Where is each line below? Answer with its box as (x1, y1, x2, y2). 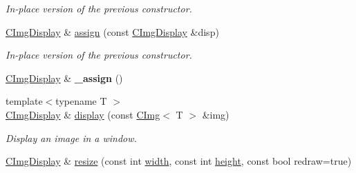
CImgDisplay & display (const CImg (6, 107, 160, 121)
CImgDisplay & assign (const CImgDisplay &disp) (6, 24, 219, 39)
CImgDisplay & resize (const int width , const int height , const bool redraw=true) (6, 154, 352, 168)
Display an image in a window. (6, 130, 137, 145)
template (6, 94, 43, 108)
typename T (55, 94, 107, 108)
